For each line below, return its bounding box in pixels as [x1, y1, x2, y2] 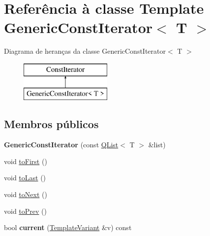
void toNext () [4, 189, 47, 200]
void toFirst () [4, 156, 47, 166]
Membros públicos [4, 116, 99, 132]
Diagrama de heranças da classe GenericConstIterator [4, 46, 166, 56]
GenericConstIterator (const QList [4, 139, 119, 150]
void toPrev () [4, 205, 47, 216]
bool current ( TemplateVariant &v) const [4, 222, 132, 233]
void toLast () [4, 172, 46, 183]
